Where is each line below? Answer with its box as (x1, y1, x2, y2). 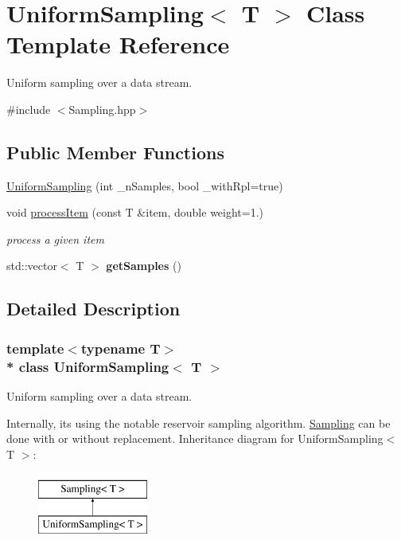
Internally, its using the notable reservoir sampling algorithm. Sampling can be (6, 414, 391, 431)
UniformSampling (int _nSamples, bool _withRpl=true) (6, 177, 283, 194)
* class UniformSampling (6, 356, 169, 376)
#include (6, 100, 51, 117)
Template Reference (6, 28, 230, 61)
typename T (80, 338, 161, 358)
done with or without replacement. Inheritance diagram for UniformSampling (6, 430, 383, 447)
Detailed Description (6, 296, 181, 321)
